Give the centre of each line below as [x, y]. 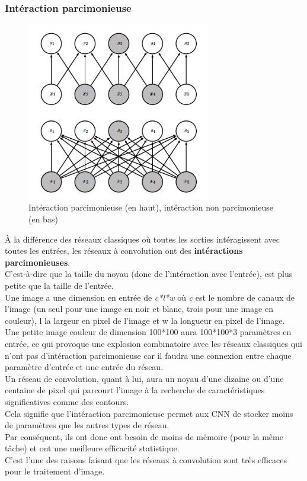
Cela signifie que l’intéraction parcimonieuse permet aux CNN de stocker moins [149, 413]
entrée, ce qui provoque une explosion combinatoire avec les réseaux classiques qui [153, 343]
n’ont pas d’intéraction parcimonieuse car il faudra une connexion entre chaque [148, 355]
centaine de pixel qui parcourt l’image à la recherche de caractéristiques [135, 390]
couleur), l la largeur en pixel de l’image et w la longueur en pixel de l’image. [145, 320]
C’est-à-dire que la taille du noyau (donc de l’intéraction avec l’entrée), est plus [149, 274]
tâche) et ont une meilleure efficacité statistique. [92, 448]
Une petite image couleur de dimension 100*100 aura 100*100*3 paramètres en [148, 332]
